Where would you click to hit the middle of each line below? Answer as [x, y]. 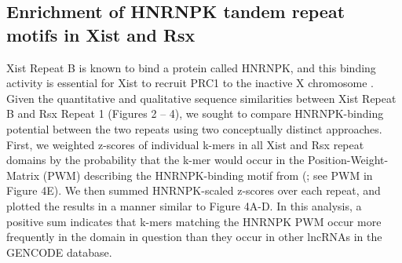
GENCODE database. [59, 252]
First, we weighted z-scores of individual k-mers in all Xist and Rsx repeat [185, 144]
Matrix [23, 175]
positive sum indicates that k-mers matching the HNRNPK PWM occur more [194, 221]
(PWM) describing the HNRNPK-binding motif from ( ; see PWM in [208, 175]
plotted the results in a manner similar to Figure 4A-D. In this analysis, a [184, 205]
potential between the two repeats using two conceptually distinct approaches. [194, 128]
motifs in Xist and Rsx [101, 34]
